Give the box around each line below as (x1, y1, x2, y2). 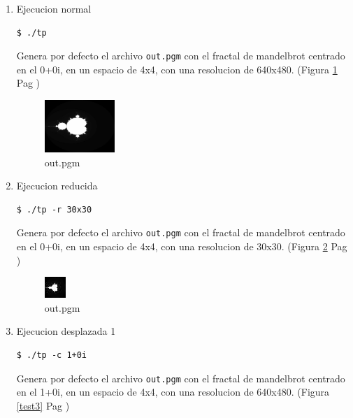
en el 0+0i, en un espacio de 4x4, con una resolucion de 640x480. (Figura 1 (16, 62, 338, 76)
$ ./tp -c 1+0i (16, 350, 87, 361)
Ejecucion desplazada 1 (16, 324, 116, 338)
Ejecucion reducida (16, 178, 98, 193)
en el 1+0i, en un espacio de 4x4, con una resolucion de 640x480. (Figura (16, 384, 330, 399)
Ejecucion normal (16, 1, 92, 15)
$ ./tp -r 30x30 (16, 204, 92, 215)
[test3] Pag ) (16, 398, 70, 412)
